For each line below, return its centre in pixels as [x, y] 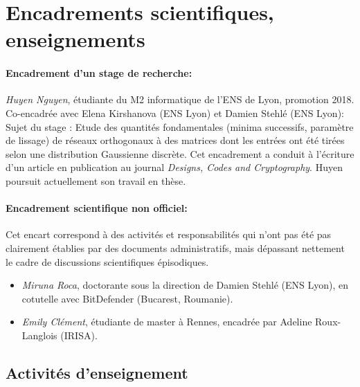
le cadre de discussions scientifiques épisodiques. [107, 261]
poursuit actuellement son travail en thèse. [96, 180]
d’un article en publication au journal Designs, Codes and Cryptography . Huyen [174, 167]
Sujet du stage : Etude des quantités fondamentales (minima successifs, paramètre [180, 126]
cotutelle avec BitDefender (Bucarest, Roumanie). [127, 298]
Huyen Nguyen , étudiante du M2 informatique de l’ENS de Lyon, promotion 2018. [180, 99]
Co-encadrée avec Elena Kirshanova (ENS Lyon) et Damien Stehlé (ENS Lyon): [175, 112]
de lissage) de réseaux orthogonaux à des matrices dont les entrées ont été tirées [175, 140]
